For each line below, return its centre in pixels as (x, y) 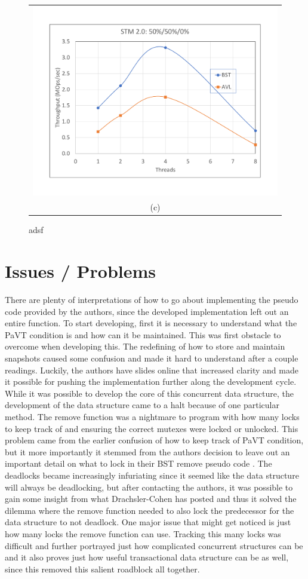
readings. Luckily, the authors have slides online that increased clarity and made (152, 370)
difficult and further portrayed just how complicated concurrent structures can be (154, 545)
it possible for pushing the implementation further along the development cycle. (151, 382)
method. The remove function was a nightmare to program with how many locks (152, 417)
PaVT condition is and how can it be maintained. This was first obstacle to (143, 334)
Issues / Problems (81, 271)
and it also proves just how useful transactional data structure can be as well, (147, 557)
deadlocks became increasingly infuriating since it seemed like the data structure (152, 475)
